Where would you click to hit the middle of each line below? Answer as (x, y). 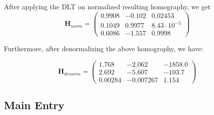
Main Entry (34, 105)
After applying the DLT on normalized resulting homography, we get (107, 6)
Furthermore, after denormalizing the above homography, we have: (104, 48)
